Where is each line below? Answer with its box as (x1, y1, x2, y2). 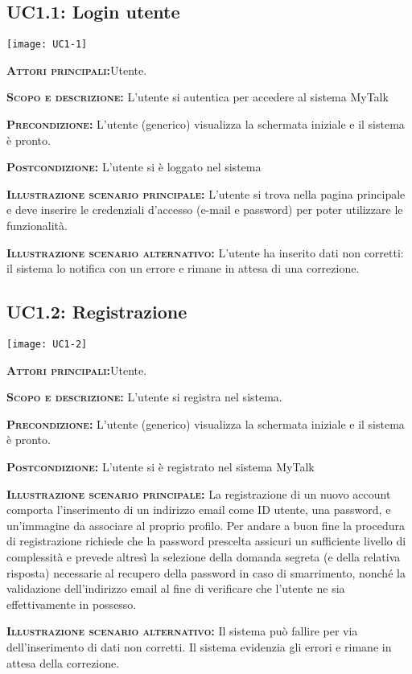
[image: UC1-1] (6, 39, 88, 51)
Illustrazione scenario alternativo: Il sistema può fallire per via (6, 623, 358, 639)
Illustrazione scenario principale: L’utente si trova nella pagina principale (6, 185, 406, 202)
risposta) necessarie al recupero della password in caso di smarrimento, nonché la (6, 564, 406, 581)
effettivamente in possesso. (6, 595, 137, 612)
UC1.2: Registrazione (6, 299, 187, 324)
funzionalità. (6, 217, 68, 234)
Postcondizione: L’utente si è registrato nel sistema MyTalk (6, 458, 315, 475)
